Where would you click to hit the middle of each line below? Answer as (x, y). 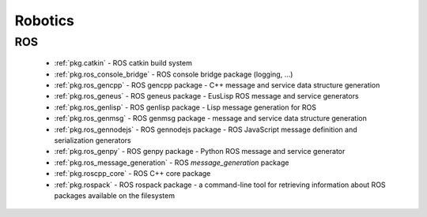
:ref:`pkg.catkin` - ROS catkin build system (123, 63)
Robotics (45, 21)
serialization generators (93, 140)
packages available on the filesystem (115, 195)
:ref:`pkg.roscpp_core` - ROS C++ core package (132, 174)
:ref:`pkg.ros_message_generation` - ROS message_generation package (172, 163)
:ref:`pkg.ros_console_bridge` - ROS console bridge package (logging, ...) (174, 74)
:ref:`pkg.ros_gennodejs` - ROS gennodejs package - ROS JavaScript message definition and (206, 129)
